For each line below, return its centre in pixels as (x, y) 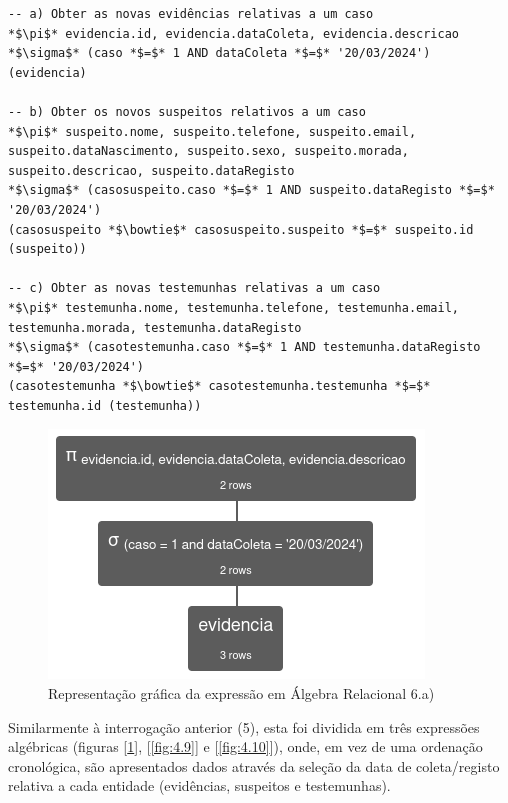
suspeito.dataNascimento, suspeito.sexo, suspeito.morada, (208, 151)
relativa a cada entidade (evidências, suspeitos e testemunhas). (199, 785)
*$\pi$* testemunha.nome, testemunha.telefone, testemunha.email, (234, 307)
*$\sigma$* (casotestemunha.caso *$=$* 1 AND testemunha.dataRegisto (244, 347)
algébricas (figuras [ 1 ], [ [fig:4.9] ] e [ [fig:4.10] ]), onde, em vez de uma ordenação (245, 746)
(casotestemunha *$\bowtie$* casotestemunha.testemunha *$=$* (219, 386)
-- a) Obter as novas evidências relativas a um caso (191, 14)
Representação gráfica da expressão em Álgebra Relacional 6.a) (241, 693)
